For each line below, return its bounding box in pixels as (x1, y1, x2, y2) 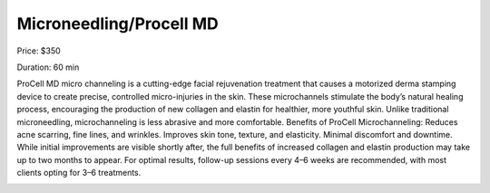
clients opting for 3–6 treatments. (16, 168, 142, 179)
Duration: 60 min (16, 62, 80, 72)
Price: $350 (16, 45, 61, 56)
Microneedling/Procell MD (16, 14, 219, 34)
